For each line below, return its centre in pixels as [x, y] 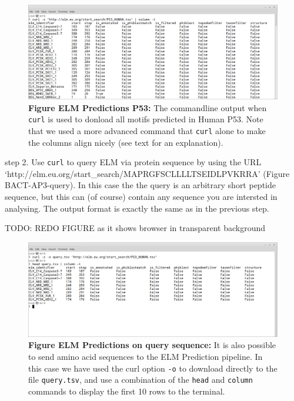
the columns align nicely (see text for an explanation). [126, 142]
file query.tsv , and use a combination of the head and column [141, 380]
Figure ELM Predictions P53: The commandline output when [148, 107]
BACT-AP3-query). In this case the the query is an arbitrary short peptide [140, 185]
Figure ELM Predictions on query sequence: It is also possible [152, 345]
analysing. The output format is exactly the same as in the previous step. [137, 208]
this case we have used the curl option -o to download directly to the [153, 368]
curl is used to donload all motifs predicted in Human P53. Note [146, 119]
